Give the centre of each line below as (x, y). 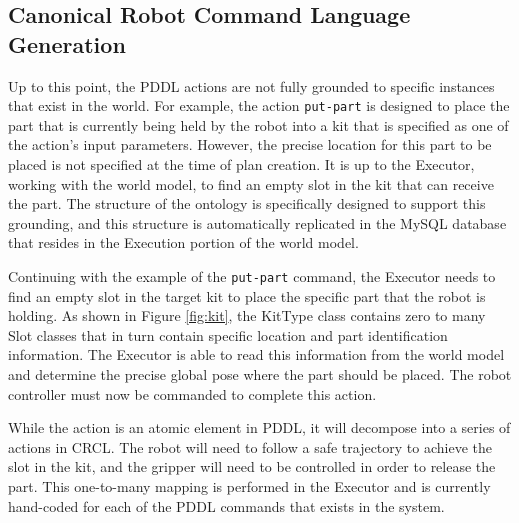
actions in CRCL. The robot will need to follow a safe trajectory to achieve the (250, 446)
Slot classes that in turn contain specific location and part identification (228, 334)
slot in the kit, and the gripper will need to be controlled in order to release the (252, 466)
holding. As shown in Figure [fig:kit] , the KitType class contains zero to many (247, 315)
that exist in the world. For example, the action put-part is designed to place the (259, 105)
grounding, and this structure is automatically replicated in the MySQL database (257, 222)
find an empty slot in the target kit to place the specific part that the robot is (247, 295)
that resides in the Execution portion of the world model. (183, 242)
